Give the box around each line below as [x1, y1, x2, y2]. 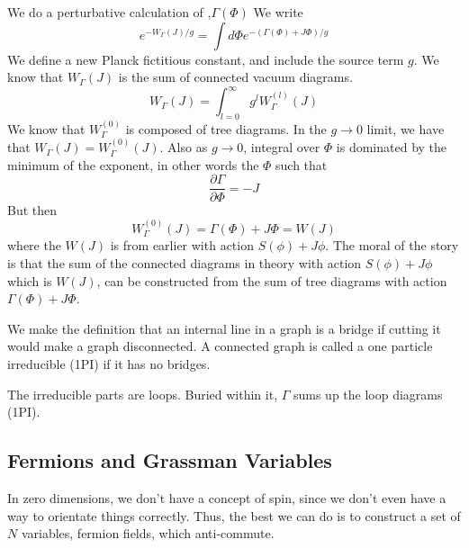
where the [7, 236, 61, 255]
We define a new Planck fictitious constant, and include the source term [7, 49, 404, 68]
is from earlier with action [110, 236, 254, 255]
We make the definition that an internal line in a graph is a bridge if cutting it [7, 319, 441, 337]
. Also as [159, 138, 208, 157]
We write [253, 3, 303, 21]
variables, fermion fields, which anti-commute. [21, 524, 275, 543]
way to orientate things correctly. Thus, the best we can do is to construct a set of [7, 506, 461, 525]
